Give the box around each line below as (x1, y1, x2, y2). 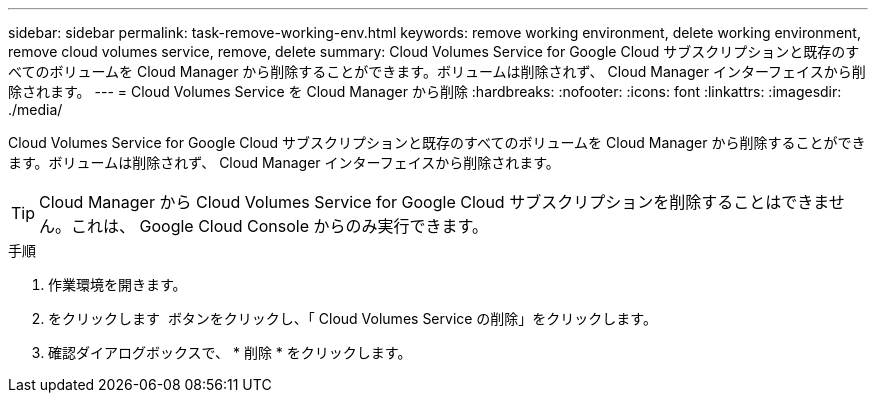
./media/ (8, 101, 63, 118)
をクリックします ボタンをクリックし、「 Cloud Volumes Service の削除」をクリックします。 (48, 310, 657, 327)
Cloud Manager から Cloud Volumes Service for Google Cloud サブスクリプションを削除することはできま (39, 192, 829, 212)
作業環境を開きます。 (48, 276, 187, 293)
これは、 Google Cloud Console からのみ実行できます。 (71, 216, 488, 236)
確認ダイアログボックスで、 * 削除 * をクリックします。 (48, 344, 412, 361)
